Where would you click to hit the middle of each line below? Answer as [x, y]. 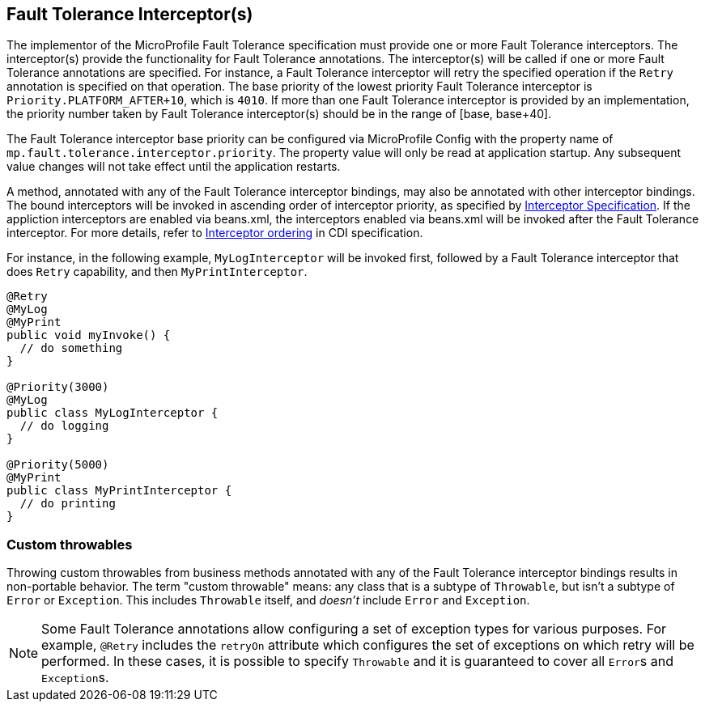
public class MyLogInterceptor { [113, 413]
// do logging [64, 426]
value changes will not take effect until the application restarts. [174, 167]
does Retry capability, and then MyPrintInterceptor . [157, 272]
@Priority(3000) [58, 387]
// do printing [68, 504]
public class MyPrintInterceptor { [119, 491]
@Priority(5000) [58, 465]
